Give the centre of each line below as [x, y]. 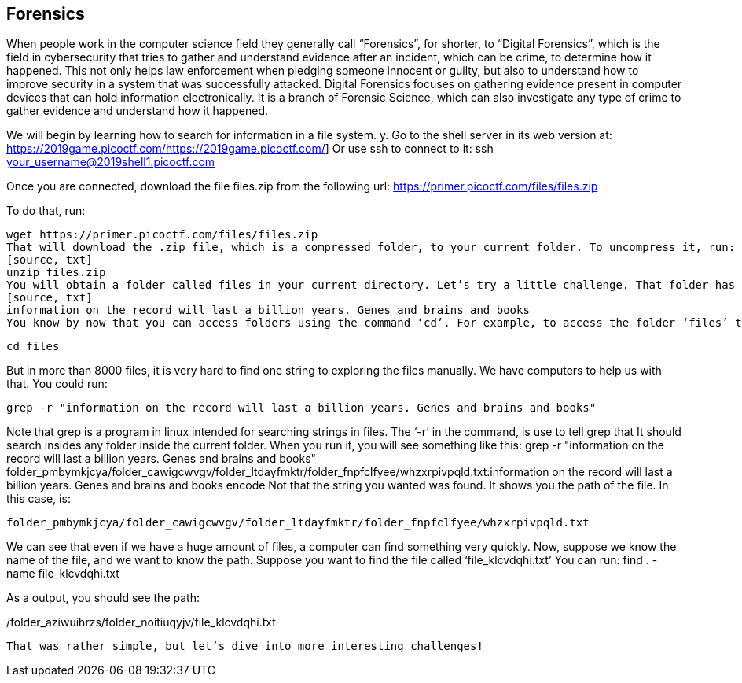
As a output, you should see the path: [103, 598]
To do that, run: [46, 211]
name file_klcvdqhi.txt [63, 574]
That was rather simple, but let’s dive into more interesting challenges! [245, 646]
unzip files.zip [56, 273]
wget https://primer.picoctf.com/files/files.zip [162, 235]
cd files [33, 347]
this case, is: [39, 499]
